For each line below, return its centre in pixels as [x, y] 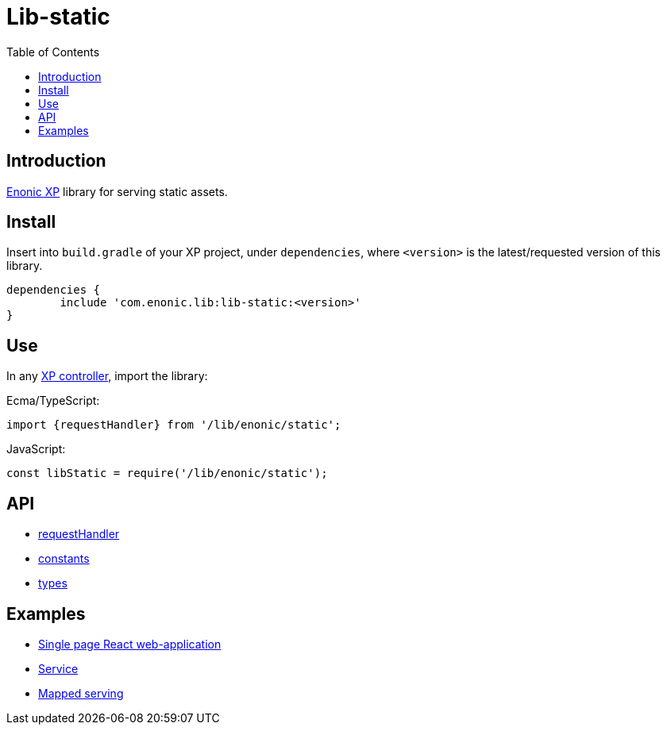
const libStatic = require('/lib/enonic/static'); [167, 473]
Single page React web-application [130, 644]
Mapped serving [81, 693]
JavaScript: [36, 449]
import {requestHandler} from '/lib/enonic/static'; [174, 425]
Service [58, 668]
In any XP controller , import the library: [107, 376]
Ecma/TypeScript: [53, 401]
